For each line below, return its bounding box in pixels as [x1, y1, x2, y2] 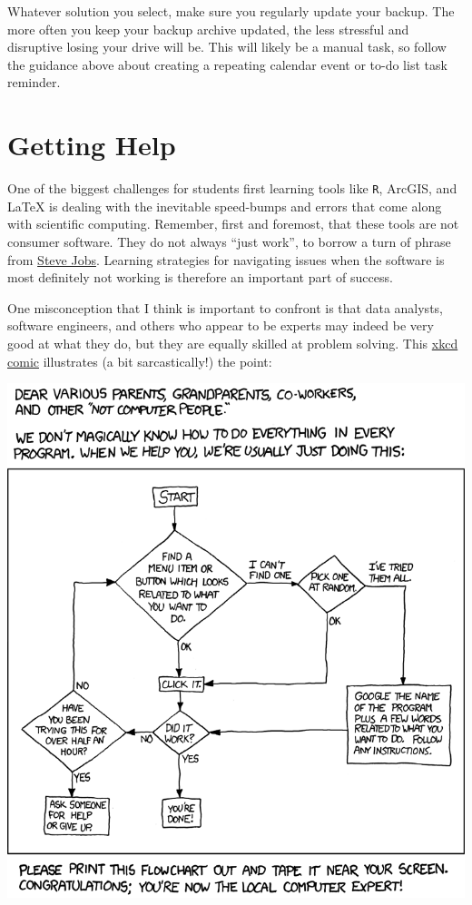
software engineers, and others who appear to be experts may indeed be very [7, 316, 434, 335]
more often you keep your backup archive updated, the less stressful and [7, 19, 409, 38]
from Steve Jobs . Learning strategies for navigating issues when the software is [7, 250, 445, 269]
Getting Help [7, 126, 176, 163]
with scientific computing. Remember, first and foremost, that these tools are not [7, 214, 459, 233]
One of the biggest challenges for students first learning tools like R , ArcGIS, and [7, 179, 457, 198]
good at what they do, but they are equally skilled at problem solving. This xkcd [7, 333, 458, 352]
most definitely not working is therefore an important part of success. [7, 268, 393, 287]
